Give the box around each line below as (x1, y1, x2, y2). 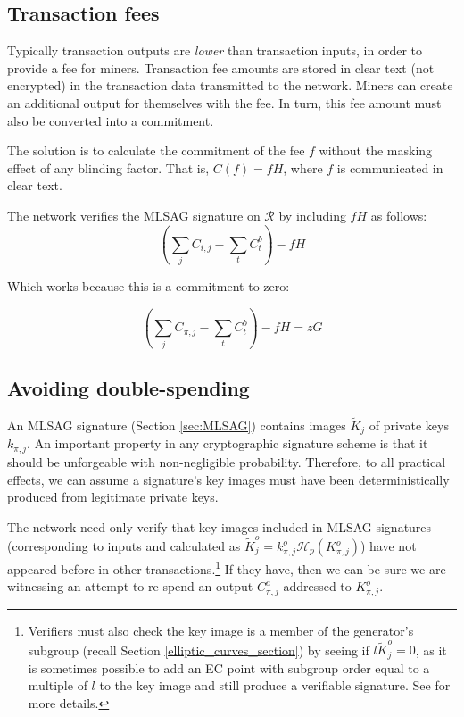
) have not (360, 537, 417, 554)
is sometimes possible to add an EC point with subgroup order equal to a (28, 658, 430, 677)
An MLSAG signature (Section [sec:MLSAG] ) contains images (7, 416, 346, 434)
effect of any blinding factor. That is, (7, 158, 210, 177)
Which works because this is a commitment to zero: (7, 277, 290, 296)
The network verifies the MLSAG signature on (7, 205, 261, 224)
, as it (415, 640, 447, 659)
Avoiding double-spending (7, 373, 250, 401)
